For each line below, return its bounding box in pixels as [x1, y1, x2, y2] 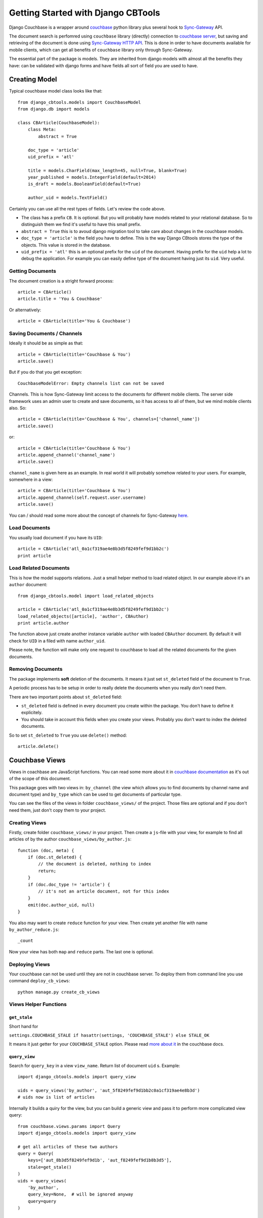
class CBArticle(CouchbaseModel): [18, 120, 100, 125]
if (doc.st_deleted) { [27, 855, 82, 860]
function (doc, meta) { [18, 848, 75, 853]
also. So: [9, 405, 27, 411]
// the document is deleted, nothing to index [38, 861, 151, 867]
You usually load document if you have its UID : [9, 534, 103, 540]
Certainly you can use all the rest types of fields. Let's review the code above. [9, 206, 166, 211]
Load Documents [9, 524, 51, 531]
